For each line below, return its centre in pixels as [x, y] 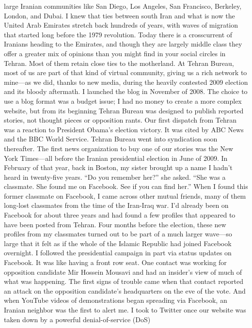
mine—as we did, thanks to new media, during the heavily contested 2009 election [126, 82]
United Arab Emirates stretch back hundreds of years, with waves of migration [121, 25]
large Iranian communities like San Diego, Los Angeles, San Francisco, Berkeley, [123, 6]
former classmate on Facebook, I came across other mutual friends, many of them [125, 195]
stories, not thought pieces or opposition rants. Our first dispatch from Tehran [120, 120]
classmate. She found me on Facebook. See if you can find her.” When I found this [126, 186]
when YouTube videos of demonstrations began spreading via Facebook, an [116, 300]
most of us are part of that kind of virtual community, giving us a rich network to [126, 72]
